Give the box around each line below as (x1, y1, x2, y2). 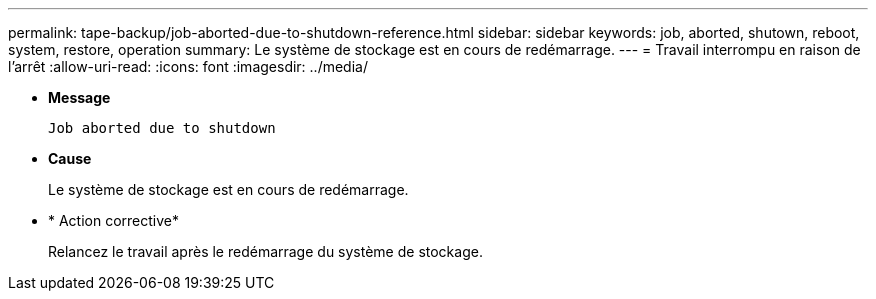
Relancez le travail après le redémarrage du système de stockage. (48, 243, 483, 260)
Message (48, 89, 111, 106)
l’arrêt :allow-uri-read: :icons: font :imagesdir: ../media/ (8, 58, 368, 75)
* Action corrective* (48, 212, 180, 229)
